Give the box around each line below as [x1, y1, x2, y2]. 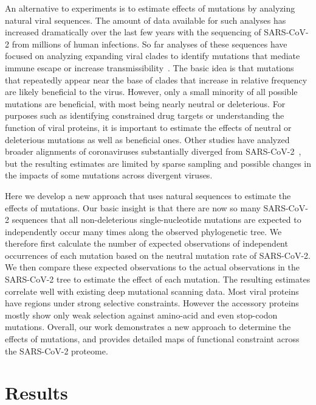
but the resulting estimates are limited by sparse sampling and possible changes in [5, 157, 312, 169]
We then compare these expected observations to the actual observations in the [5, 261, 300, 273]
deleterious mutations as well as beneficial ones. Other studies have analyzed [5, 133, 290, 146]
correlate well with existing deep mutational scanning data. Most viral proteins [5, 284, 299, 297]
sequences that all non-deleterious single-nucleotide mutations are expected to [12, 213, 301, 226]
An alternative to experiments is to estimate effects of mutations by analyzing [5, 2, 295, 14]
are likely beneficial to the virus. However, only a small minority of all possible [5, 85, 298, 98]
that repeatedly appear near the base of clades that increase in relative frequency [5, 73, 307, 86]
